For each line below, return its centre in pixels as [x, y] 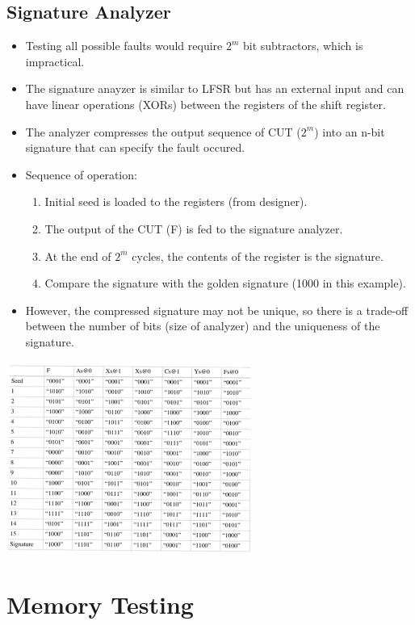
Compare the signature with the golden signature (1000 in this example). [225, 283]
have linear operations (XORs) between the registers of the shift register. [205, 104]
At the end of [78, 256]
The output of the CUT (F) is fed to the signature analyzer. [194, 228]
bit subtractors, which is [303, 46]
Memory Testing [100, 604]
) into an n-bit [350, 131]
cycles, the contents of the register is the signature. [258, 256]
